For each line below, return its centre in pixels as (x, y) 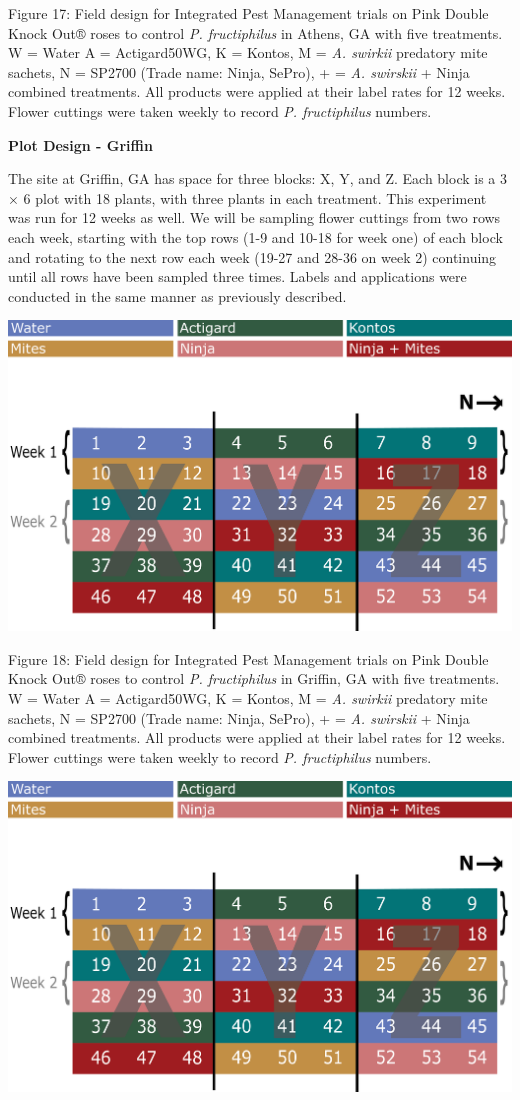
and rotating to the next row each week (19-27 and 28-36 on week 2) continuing (252, 256)
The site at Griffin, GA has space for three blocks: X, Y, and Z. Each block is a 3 (258, 178)
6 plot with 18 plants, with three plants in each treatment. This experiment (255, 197)
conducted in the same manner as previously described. (177, 295)
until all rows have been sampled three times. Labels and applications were (237, 276)
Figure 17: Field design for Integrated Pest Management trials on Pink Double (248, 13)
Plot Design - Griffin (80, 144)
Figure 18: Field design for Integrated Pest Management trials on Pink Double (248, 658)
